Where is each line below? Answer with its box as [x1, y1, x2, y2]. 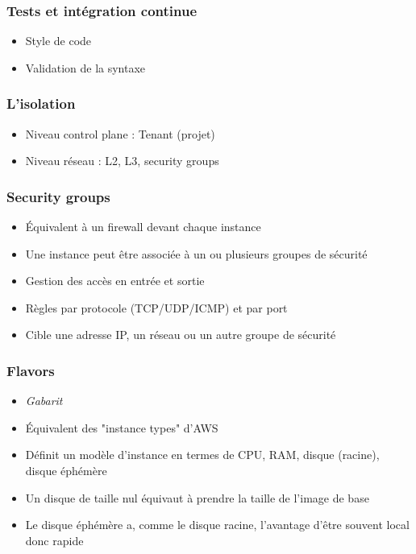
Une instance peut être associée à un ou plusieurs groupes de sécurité [25, 245, 368, 262]
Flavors [6, 360, 55, 380]
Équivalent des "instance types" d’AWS [25, 419, 218, 436]
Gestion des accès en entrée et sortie [25, 272, 205, 289]
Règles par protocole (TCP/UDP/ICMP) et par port [25, 299, 288, 316]
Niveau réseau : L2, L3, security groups [25, 152, 219, 169]
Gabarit [25, 392, 63, 409]
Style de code [25, 32, 92, 49]
